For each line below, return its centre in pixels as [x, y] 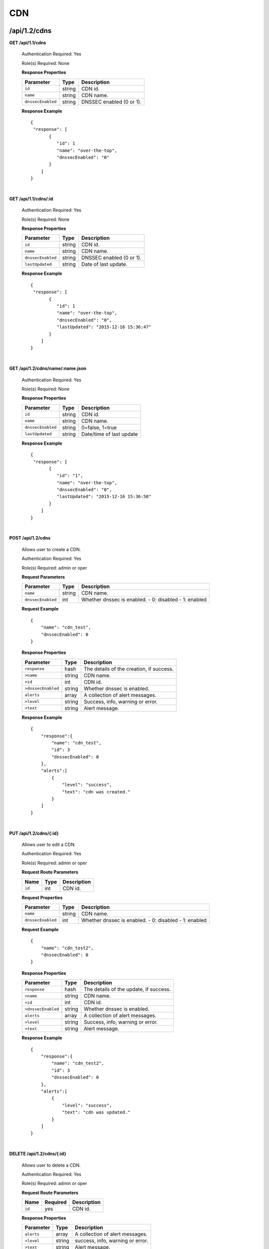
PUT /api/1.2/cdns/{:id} [34, 833]
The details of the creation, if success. [129, 668]
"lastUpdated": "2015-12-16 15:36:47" [104, 327]
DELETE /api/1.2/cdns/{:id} [38, 1154]
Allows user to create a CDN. [51, 549]
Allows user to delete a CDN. [51, 1165]
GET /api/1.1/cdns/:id [31, 199]
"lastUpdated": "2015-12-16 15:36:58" [104, 497]
